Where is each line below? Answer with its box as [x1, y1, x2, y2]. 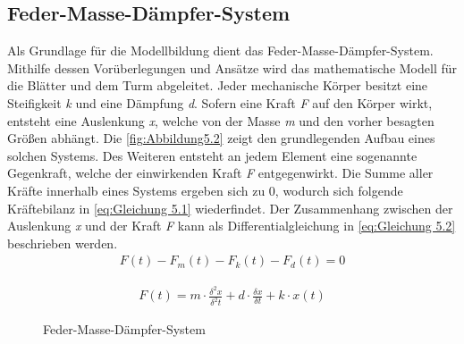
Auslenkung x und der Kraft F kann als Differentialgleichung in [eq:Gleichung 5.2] [7, 216, 456, 235]
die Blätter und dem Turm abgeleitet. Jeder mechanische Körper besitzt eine [7, 76, 428, 95]
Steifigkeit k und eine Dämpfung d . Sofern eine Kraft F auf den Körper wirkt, [7, 93, 433, 112]
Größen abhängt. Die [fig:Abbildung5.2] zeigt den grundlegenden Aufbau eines [7, 129, 435, 147]
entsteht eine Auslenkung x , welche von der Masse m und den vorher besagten [7, 111, 434, 130]
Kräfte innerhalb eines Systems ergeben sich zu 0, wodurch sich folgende [7, 180, 403, 199]
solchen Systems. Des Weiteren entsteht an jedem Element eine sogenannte [7, 146, 418, 164]
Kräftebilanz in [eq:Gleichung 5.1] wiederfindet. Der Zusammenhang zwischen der [7, 198, 453, 217]
